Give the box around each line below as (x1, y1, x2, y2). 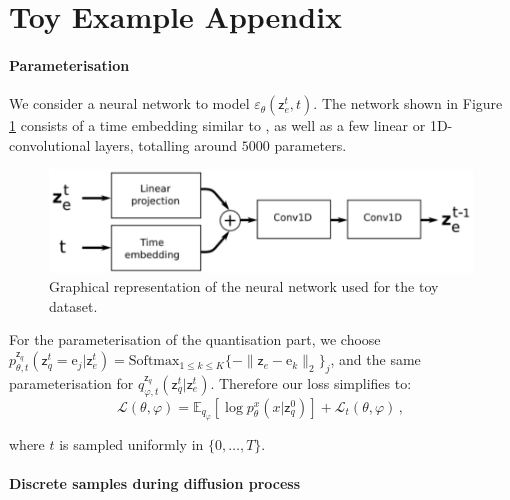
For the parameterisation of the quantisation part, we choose (9, 329, 381, 350)
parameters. (274, 134, 347, 155)
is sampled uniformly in (59, 434, 204, 455)
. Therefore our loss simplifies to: (210, 372, 412, 393)
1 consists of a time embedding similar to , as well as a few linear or (9, 115, 426, 136)
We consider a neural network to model (9, 93, 250, 114)
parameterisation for (9, 372, 134, 393)
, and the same (330, 349, 421, 370)
